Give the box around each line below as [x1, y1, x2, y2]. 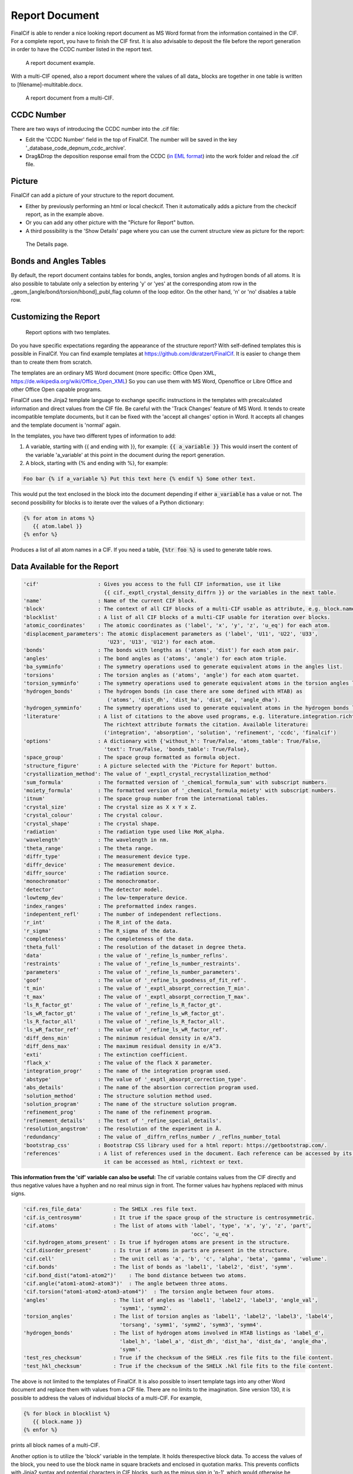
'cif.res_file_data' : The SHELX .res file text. [23, 1206, 197, 1213]
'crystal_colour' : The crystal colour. [23, 812, 163, 819]
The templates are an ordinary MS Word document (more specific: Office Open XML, [11, 369, 217, 377]
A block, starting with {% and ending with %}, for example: [25, 460, 168, 467]
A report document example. [25, 59, 95, 66]
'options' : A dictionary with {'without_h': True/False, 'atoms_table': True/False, [23, 738, 321, 744]
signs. [11, 1190, 26, 1197]
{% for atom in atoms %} [23, 515, 95, 521]
